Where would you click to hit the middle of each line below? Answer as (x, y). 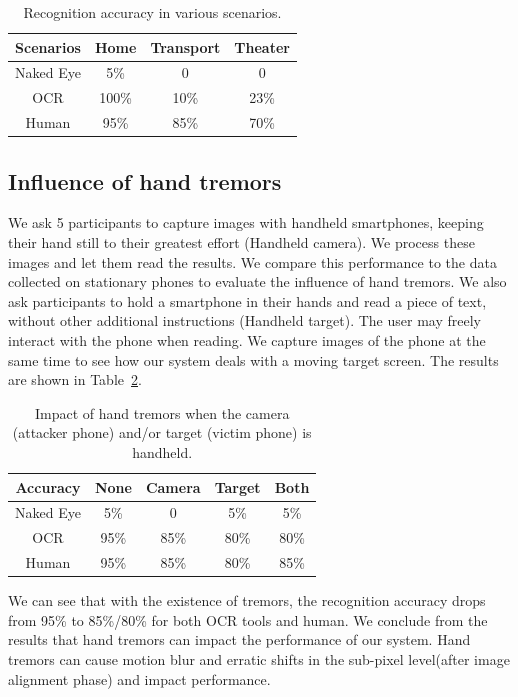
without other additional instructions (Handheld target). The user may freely (244, 320)
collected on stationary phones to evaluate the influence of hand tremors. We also (257, 281)
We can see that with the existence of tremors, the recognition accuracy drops (247, 600)
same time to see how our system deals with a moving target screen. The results (253, 359)
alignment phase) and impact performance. (139, 678)
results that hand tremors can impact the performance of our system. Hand (239, 639)
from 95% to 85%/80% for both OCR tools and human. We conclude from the (248, 619)
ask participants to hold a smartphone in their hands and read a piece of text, (247, 300)
